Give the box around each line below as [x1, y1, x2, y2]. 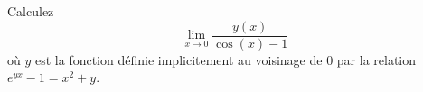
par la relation [336, 50, 417, 69]
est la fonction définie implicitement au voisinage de [34, 50, 323, 69]
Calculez [7, 2, 54, 20]
